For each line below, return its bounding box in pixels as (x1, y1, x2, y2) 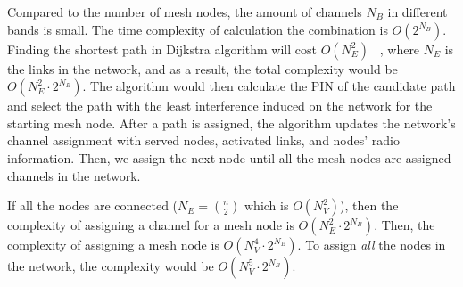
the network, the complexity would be (7, 257, 214, 275)
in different (387, 3, 448, 20)
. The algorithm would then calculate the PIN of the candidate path (82, 77, 456, 95)
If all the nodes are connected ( (7, 196, 178, 215)
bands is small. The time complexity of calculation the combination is (7, 20, 388, 38)
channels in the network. (7, 166, 141, 184)
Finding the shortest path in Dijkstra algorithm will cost (7, 39, 317, 58)
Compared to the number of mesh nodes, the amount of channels (7, 3, 362, 20)
